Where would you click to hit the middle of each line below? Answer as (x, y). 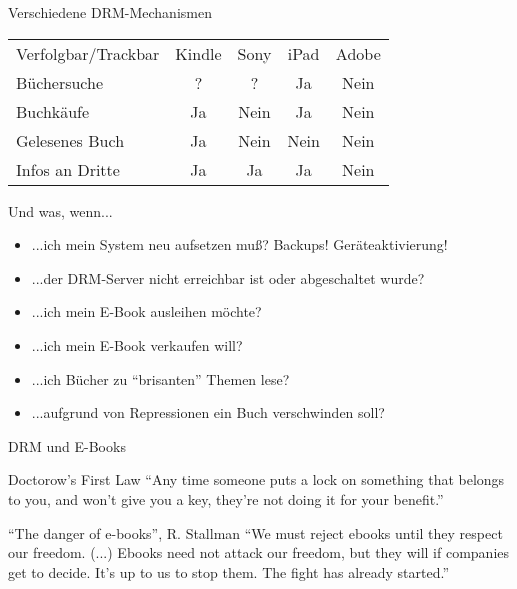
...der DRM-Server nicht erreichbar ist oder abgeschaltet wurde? (228, 277)
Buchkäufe (53, 111)
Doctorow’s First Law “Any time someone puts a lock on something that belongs (256, 479)
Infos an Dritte (68, 169)
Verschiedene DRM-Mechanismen (110, 12)
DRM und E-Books (67, 445)
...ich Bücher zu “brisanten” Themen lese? (160, 378)
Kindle (198, 53)
